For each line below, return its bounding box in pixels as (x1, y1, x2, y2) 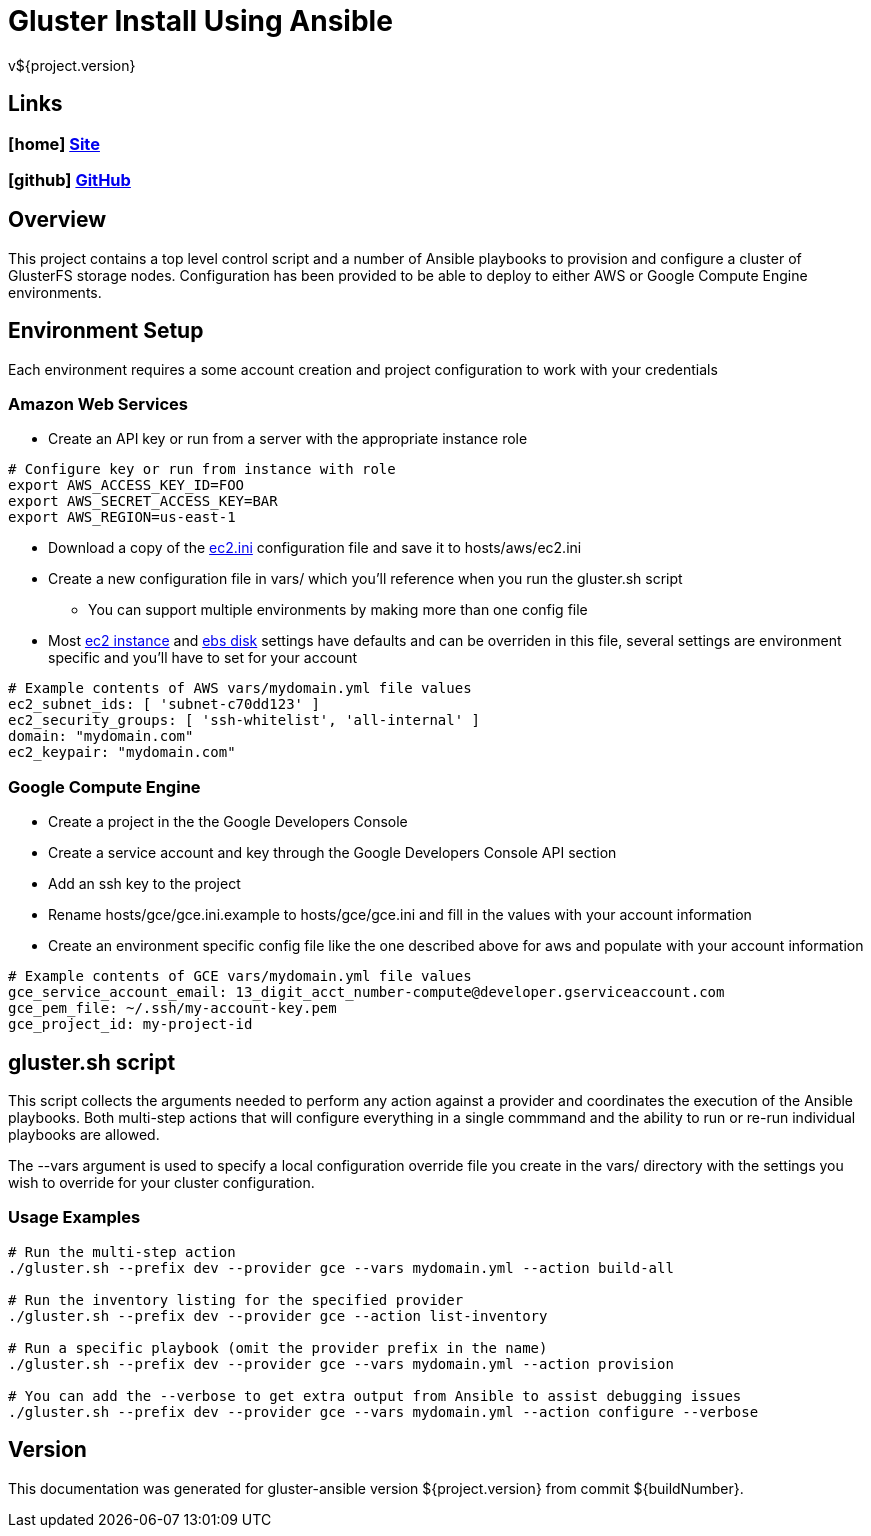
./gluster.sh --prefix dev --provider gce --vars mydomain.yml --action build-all (8, 1259, 674, 1276)
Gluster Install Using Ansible (8, 4, 393, 38)
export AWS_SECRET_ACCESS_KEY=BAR (8, 493, 278, 510)
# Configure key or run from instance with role (8, 461, 396, 478)
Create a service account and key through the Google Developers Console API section (48, 844, 617, 862)
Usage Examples (8, 1207, 141, 1228)
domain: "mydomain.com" (8, 728, 194, 745)
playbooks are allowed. (8, 1126, 160, 1143)
